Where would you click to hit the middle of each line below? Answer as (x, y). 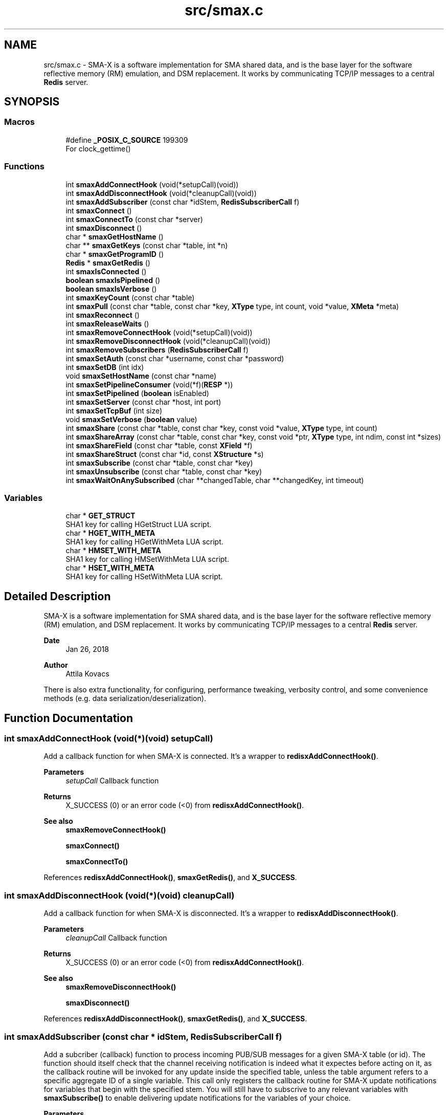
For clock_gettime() (98, 148)
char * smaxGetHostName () (115, 236)
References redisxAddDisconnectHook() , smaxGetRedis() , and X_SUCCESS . (175, 1019)
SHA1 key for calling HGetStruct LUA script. (139, 524)
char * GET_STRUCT (100, 516)
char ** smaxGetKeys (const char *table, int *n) (147, 245)
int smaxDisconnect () (104, 228)
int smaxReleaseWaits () (107, 323)
